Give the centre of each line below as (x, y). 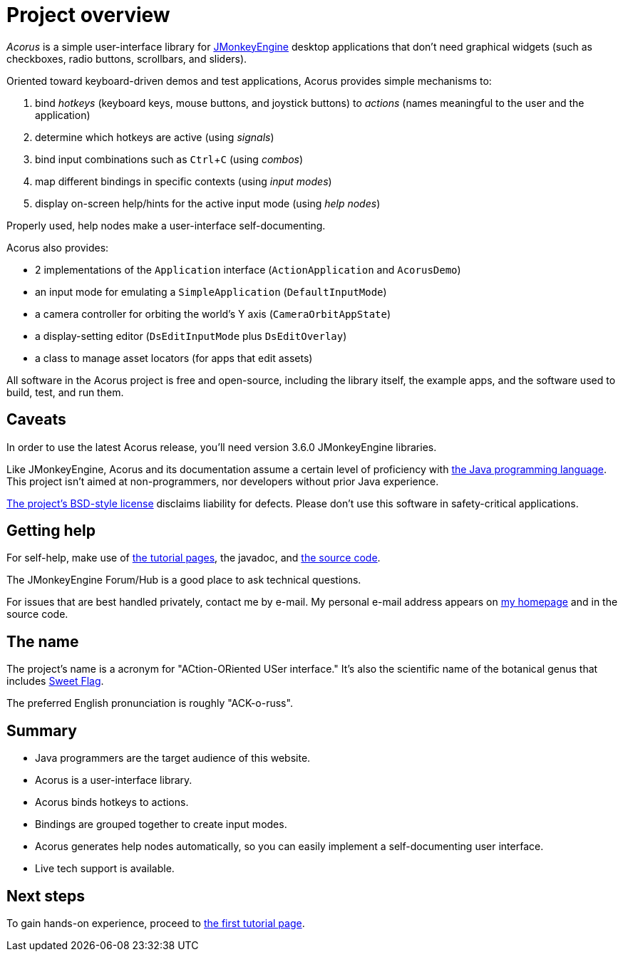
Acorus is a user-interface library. (114, 780)
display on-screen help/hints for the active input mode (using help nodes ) (208, 203)
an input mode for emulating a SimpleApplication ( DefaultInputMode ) (211, 291)
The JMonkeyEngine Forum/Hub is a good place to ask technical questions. (184, 580)
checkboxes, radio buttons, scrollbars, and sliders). (127, 58)
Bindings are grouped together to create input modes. (161, 824)
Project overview (88, 15)
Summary (42, 730)
